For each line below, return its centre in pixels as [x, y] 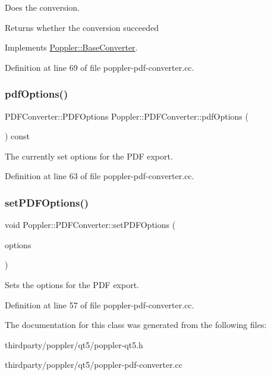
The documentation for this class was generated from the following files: [136, 325]
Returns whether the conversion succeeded [82, 27]
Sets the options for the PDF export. [72, 284]
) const [18, 136]
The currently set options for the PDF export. [89, 156]
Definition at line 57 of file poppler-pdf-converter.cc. [100, 304]
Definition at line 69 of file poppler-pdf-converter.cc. [100, 67]
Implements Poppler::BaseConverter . [71, 47]
